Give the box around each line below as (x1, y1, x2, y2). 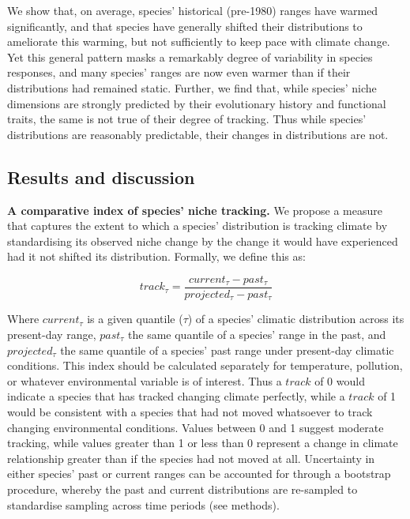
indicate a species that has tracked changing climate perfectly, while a (7, 388, 345, 404)
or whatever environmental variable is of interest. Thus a (7, 372, 282, 389)
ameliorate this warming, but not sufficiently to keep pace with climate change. (7, 33, 390, 50)
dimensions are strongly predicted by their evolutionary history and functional (7, 95, 386, 111)
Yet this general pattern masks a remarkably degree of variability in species (7, 48, 373, 65)
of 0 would (314, 372, 365, 389)
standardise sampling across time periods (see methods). (7, 496, 280, 513)
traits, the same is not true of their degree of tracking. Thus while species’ (7, 111, 367, 127)
